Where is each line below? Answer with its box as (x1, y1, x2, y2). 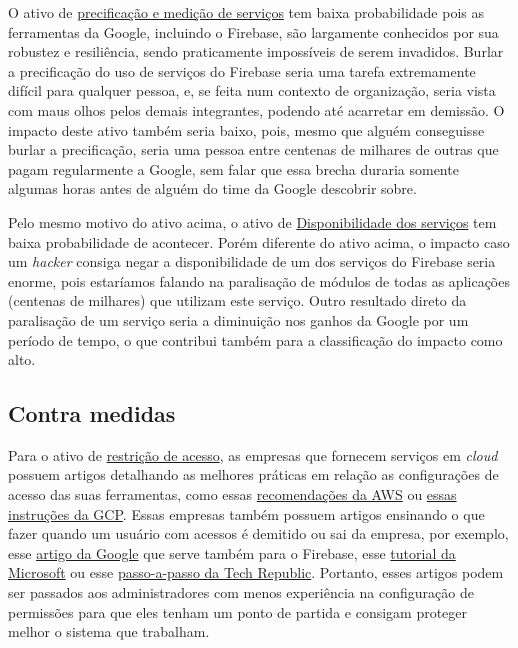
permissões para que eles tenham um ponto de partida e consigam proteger (8, 601, 468, 622)
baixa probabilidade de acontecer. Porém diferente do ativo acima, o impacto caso (8, 231, 510, 252)
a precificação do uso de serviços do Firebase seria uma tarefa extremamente (8, 60, 476, 81)
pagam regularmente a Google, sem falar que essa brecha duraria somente (8, 158, 459, 179)
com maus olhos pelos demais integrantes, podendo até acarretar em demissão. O (8, 99, 505, 120)
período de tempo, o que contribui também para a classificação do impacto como (8, 329, 503, 350)
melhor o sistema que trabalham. (8, 621, 210, 642)
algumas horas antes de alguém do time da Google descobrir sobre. (8, 178, 417, 199)
